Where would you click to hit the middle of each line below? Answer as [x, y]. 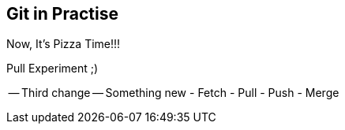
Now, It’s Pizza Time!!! [64, 44]
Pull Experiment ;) [52, 69]
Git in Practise [62, 14]
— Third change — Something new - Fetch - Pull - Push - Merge [174, 93]
